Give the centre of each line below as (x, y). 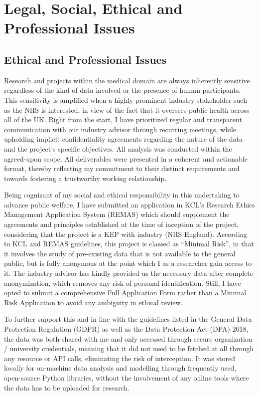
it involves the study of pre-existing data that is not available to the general (120, 253)
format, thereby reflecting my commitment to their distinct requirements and (122, 168)
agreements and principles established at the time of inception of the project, (122, 224)
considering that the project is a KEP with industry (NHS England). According (126, 234)
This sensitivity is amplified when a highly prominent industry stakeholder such (126, 99)
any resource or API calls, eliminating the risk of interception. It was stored (120, 358)
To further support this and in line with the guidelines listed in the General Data (128, 319)
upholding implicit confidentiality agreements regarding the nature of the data (124, 139)
